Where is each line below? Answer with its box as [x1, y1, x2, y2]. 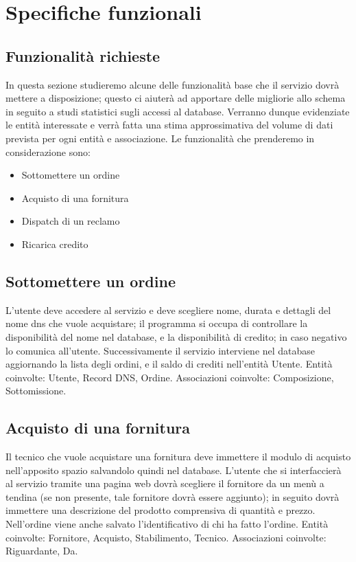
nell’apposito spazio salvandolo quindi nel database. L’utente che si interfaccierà [5, 462, 342, 477]
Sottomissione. [5, 383, 67, 398]
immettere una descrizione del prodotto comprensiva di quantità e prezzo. [5, 503, 316, 517]
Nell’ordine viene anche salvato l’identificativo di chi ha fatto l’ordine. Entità [5, 517, 329, 531]
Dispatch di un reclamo [21, 214, 120, 228]
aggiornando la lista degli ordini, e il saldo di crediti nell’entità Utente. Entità [5, 357, 333, 371]
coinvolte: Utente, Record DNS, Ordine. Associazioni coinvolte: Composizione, [5, 370, 334, 384]
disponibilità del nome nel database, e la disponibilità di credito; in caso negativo [5, 329, 347, 344]
